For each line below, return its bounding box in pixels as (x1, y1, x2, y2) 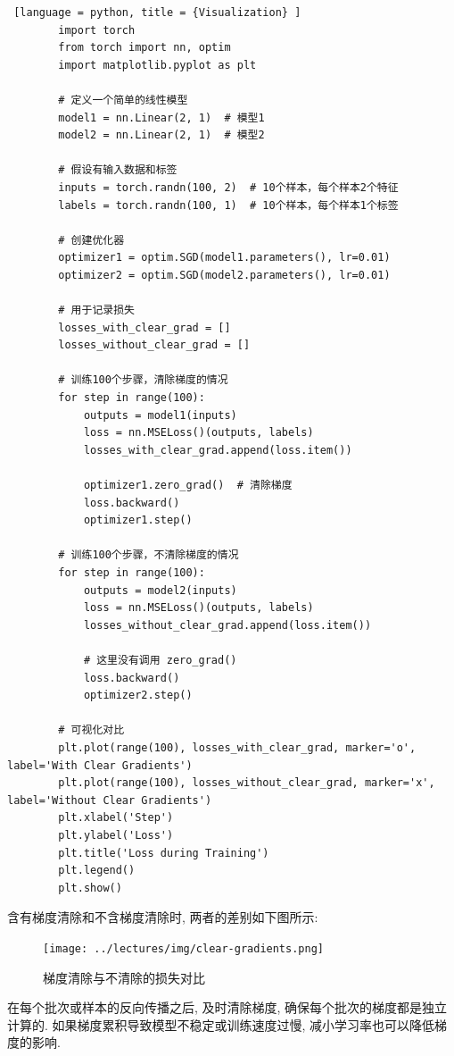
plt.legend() (58, 864, 136, 877)
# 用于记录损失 (58, 304, 135, 317)
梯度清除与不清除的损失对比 (43, 968, 205, 986)
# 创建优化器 (58, 233, 125, 247)
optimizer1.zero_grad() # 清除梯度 (83, 479, 293, 492)
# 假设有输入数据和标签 (58, 163, 177, 177)
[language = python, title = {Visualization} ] (13, 6, 301, 19)
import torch (58, 23, 136, 37)
